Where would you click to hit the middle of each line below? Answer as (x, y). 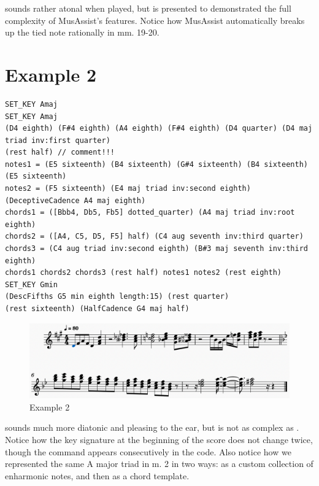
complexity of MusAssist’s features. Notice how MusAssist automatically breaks (155, 20)
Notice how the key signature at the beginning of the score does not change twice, (159, 439)
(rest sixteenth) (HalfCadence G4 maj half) (97, 309)
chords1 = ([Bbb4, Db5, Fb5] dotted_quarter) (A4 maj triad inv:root (150, 213)
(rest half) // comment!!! (60, 152)
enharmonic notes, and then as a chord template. (97, 475)
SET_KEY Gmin (31, 284)
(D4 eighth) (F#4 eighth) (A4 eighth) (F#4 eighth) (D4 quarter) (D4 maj (159, 129)
